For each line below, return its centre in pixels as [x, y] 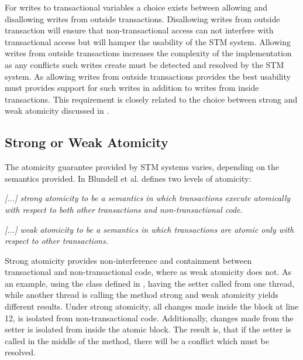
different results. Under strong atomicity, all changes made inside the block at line [152, 306]
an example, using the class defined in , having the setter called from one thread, [150, 283]
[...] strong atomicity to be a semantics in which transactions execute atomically [148, 198]
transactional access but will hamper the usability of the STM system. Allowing [148, 41]
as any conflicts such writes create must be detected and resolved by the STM [144, 64]
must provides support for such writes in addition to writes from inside [132, 88]
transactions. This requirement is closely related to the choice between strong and [151, 99]
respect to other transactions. [56, 241]
